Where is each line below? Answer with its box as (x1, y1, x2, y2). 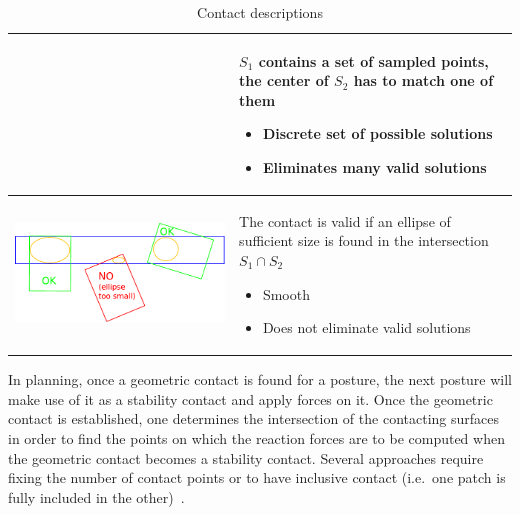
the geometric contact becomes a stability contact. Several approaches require (8, 447, 484, 468)
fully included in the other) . (8, 486, 185, 507)
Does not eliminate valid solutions (262, 317, 471, 338)
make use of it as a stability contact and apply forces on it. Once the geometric (8, 388, 493, 409)
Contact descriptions (197, 2, 323, 22)
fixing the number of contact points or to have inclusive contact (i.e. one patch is (8, 467, 506, 488)
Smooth (262, 283, 310, 304)
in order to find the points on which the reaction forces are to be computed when (8, 428, 505, 449)
